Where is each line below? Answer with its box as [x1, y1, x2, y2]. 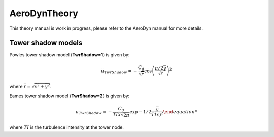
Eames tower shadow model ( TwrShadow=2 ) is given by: [9, 93, 130, 99]
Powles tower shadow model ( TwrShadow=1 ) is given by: [9, 52, 130, 58]
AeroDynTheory [9, 8, 79, 19]
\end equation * [163, 109, 197, 114]
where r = [9, 83, 31, 89]
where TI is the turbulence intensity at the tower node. [9, 124, 124, 130]
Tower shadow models [9, 39, 83, 47]
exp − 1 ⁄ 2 [129, 109, 152, 114]
